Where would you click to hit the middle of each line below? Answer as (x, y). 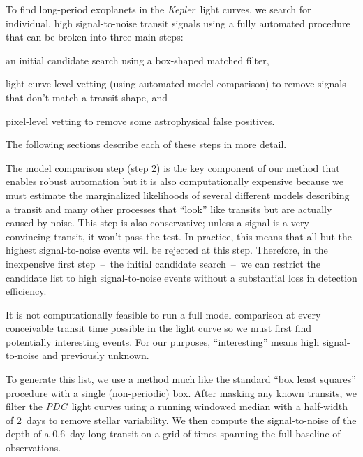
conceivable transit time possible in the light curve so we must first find (159, 328)
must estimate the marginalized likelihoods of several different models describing (178, 195)
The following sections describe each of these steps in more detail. (146, 144)
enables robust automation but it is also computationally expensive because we (175, 181)
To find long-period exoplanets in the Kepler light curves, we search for (158, 9)
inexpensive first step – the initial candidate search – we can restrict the (163, 263)
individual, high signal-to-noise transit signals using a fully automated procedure (178, 23)
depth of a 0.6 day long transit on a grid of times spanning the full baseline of (173, 434)
